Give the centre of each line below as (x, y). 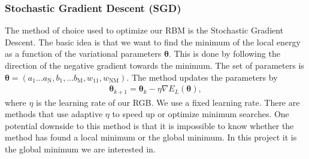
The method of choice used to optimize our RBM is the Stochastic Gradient (144, 30)
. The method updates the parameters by (202, 77)
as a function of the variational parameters (83, 53)
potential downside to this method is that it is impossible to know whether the (149, 125)
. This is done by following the (224, 53)
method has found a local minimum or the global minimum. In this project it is (151, 137)
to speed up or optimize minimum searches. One (201, 114)
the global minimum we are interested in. (80, 149)
